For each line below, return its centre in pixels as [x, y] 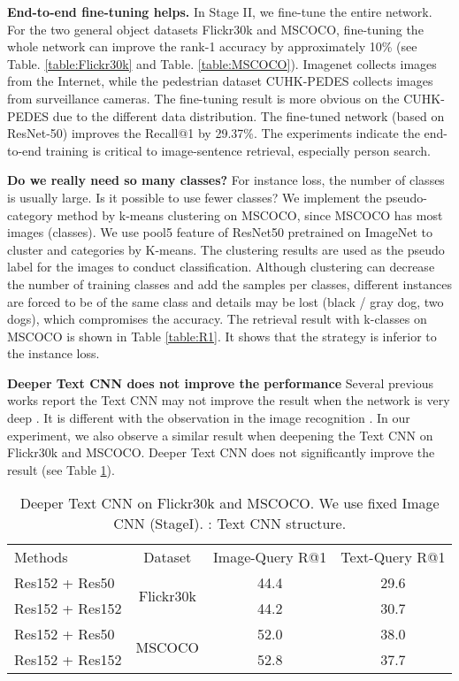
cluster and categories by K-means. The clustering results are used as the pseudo [226, 249]
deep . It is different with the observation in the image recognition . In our [209, 418]
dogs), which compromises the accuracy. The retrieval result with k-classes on [217, 319]
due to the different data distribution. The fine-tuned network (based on [249, 115]
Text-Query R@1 [393, 557]
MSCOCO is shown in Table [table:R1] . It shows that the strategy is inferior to [222, 336]
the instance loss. [54, 353]
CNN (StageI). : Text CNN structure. [230, 524]
